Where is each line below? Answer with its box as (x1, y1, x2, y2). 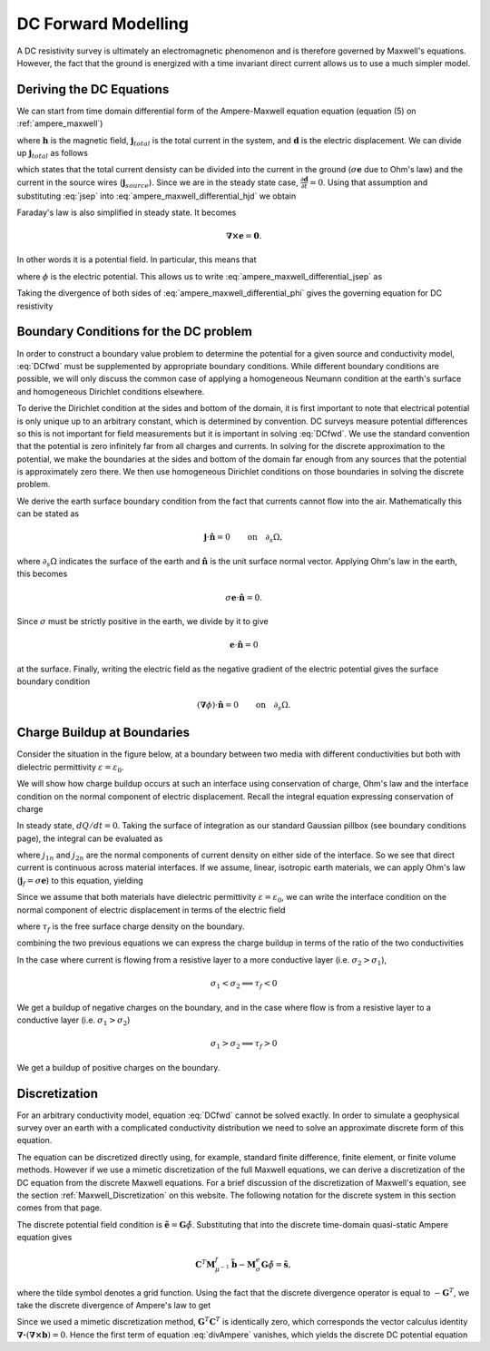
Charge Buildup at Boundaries (16, 725, 191, 740)
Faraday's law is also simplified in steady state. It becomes (16, 207, 237, 218)
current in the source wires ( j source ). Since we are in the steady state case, (16, 177, 299, 190)
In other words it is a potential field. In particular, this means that (16, 254, 258, 265)
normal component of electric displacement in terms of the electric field (16, 904, 286, 915)
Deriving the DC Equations (16, 82, 170, 97)
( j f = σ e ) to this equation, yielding (16, 875, 144, 888)
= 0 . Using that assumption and (309, 177, 428, 188)
